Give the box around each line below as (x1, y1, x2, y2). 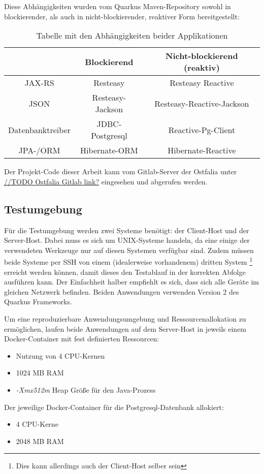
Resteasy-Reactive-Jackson (154, 97, 249, 109)
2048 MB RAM (16, 435, 64, 446)
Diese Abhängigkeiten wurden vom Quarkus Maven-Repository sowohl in (4, 1, 231, 11)
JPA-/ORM (18, 144, 60, 156)
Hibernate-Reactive (168, 144, 236, 156)
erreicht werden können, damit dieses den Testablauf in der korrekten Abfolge (4, 266, 246, 277)
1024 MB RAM (16, 367, 64, 378)
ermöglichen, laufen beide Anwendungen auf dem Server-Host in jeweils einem (4, 323, 247, 334)
